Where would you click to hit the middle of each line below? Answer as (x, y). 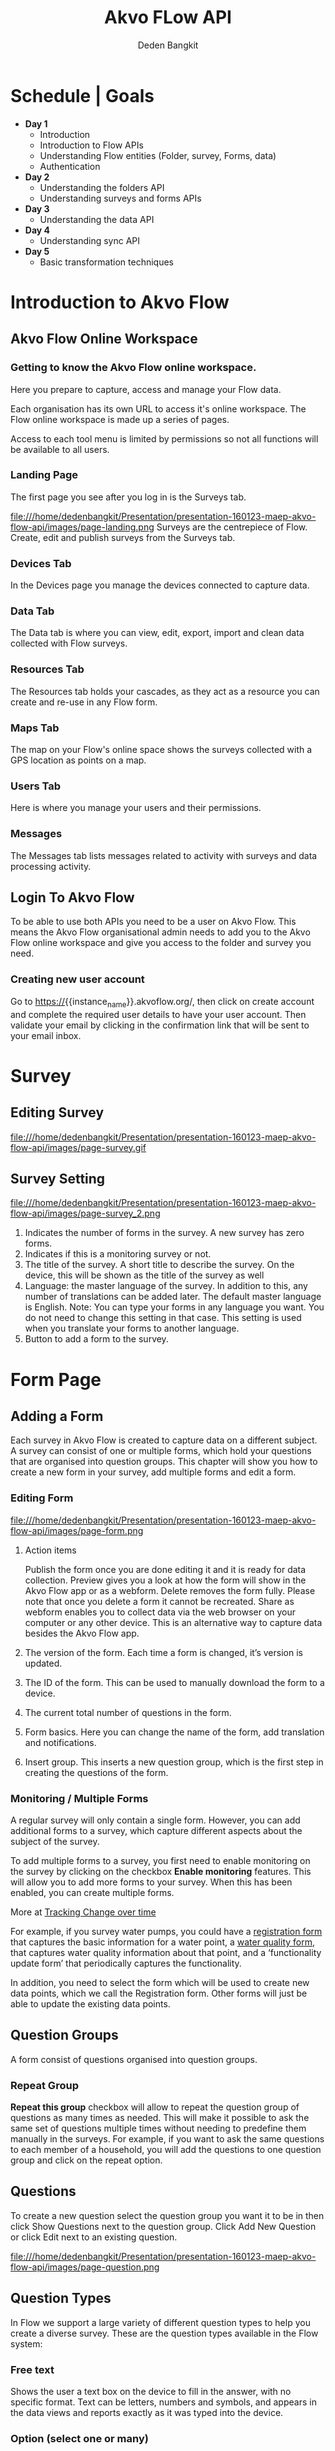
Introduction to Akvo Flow (120, 302)
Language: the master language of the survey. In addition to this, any (166, 1286)
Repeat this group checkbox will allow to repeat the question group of (155, 2107)
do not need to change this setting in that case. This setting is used (163, 1318)
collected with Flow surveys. (69, 643)
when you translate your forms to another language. (132, 1328)
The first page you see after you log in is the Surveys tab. (128, 497)
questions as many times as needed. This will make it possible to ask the (160, 2118)
